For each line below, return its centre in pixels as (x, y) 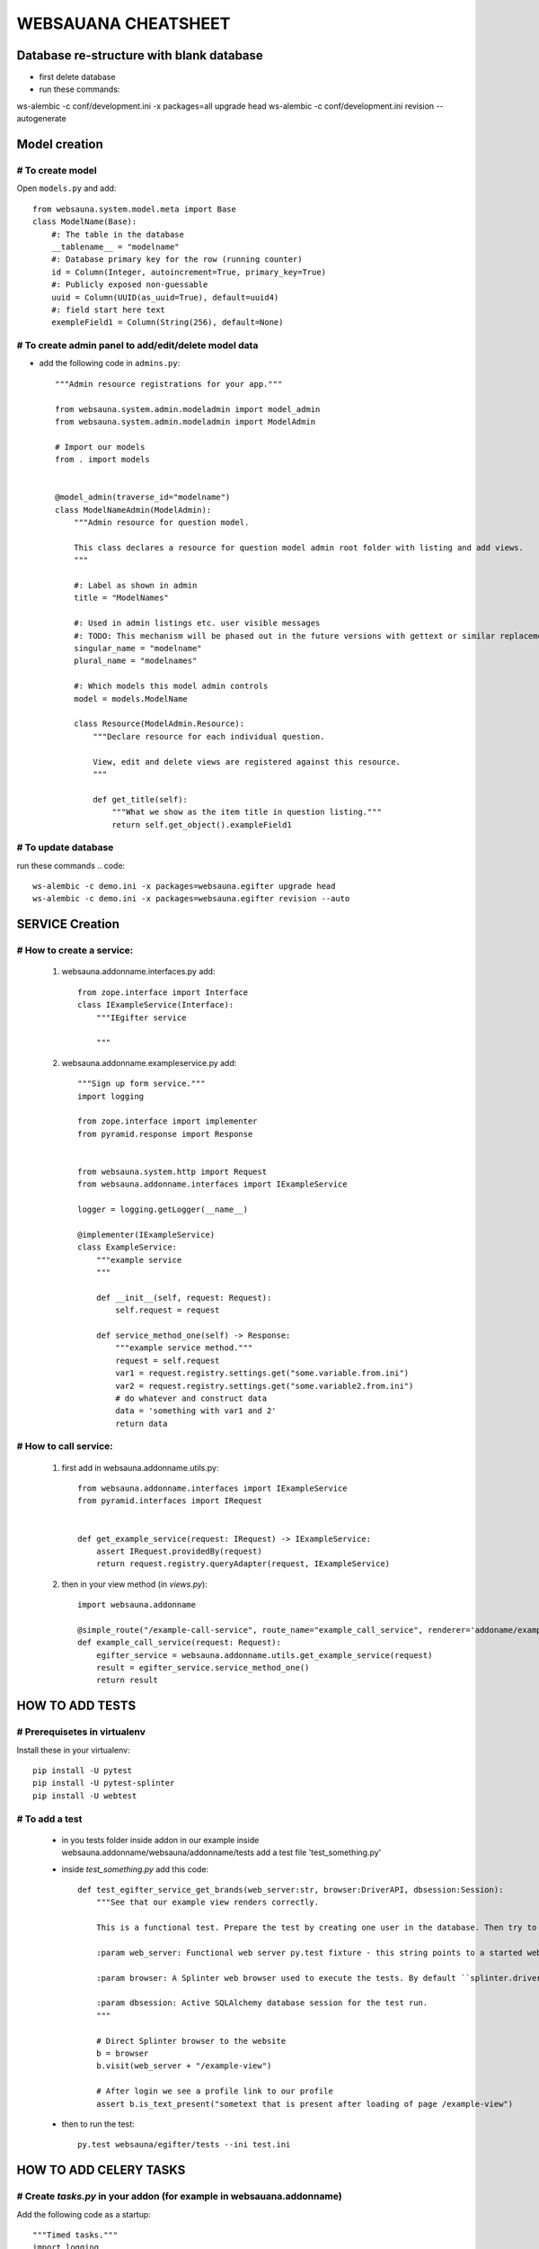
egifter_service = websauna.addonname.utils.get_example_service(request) (264, 1655)
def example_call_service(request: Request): (180, 1643)
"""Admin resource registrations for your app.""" (169, 384)
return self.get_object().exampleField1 (202, 824)
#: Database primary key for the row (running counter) (177, 260)
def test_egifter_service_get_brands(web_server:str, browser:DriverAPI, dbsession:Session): (291, 1890)
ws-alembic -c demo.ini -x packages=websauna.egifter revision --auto (191, 899)
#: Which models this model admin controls (171, 686)
